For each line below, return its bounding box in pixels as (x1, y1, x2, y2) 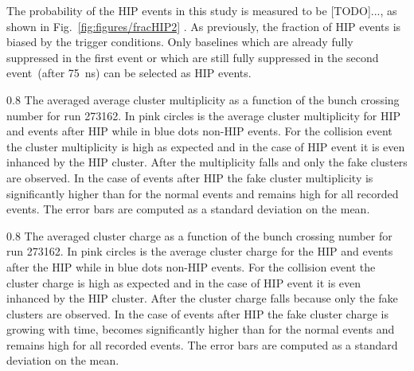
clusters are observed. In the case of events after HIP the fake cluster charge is (6, 305, 389, 322)
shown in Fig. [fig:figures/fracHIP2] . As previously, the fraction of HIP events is (6, 18, 401, 34)
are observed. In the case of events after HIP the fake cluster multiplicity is (6, 169, 373, 185)
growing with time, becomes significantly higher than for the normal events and (6, 321, 395, 338)
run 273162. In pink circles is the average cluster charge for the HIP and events (6, 243, 393, 260)
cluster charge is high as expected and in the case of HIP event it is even (6, 274, 361, 291)
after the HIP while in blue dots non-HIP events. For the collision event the (6, 258, 376, 275)
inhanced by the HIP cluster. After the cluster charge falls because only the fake (6, 290, 398, 307)
